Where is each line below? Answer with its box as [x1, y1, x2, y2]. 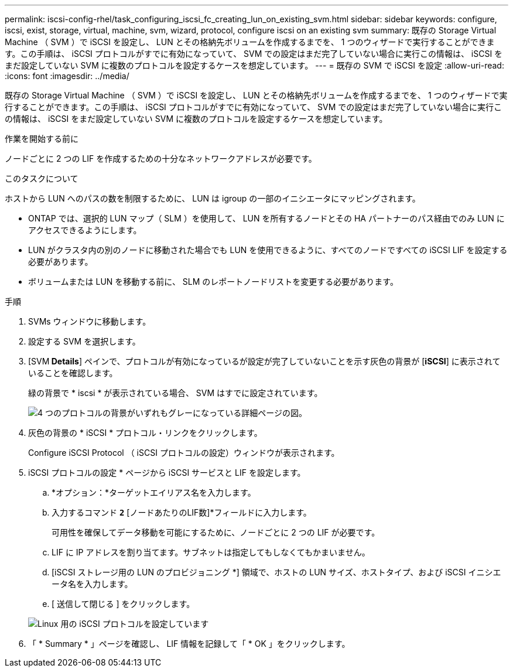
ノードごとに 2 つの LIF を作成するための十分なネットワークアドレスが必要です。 [5, 153, 317, 163]
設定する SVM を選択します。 [28, 336, 141, 346]
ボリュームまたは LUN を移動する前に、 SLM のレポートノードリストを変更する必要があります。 [28, 277, 398, 286]
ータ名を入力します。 [52, 579, 133, 589]
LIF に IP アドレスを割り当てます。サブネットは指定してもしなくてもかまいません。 [52, 547, 370, 557]
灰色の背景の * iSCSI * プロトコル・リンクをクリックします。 [28, 428, 262, 438]
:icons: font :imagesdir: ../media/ [5, 71, 129, 81]
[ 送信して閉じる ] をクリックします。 [52, 599, 195, 609]
